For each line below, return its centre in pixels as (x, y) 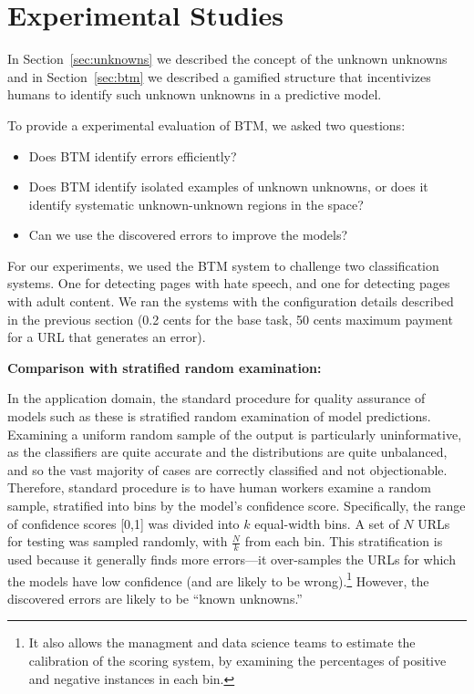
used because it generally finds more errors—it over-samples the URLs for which (232, 559)
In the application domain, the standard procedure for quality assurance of (216, 398)
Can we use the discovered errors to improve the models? (188, 235)
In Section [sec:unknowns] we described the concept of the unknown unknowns (227, 59)
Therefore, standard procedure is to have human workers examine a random (219, 487)
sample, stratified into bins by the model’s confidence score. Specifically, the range (237, 505)
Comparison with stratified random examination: (165, 367)
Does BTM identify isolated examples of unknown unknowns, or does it (228, 186)
